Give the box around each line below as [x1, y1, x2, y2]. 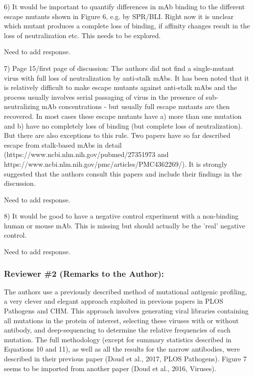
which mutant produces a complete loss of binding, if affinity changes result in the [4, 21, 250, 31]
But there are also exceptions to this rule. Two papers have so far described [4, 130, 231, 140]
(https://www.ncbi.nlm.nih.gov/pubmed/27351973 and [4, 149, 169, 159]
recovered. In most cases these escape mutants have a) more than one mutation [4, 111, 242, 121]
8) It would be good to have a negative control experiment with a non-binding [4, 211, 239, 221]
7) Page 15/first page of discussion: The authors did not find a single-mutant [4, 63, 234, 73]
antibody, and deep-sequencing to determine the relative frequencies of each [4, 325, 231, 335]
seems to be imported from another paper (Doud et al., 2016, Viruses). [4, 363, 216, 373]
